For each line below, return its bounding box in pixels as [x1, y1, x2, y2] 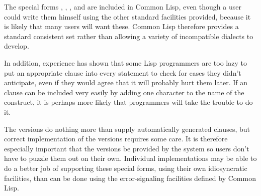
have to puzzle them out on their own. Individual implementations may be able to [4, 153, 257, 163]
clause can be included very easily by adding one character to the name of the [4, 87, 244, 97]
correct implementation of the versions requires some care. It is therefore [4, 133, 228, 144]
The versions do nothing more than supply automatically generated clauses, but [4, 123, 250, 134]
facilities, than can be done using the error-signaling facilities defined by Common [4, 172, 256, 183]
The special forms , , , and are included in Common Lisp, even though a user [4, 2, 241, 12]
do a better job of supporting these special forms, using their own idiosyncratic [4, 162, 247, 173]
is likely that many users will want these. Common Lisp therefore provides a [4, 21, 239, 32]
